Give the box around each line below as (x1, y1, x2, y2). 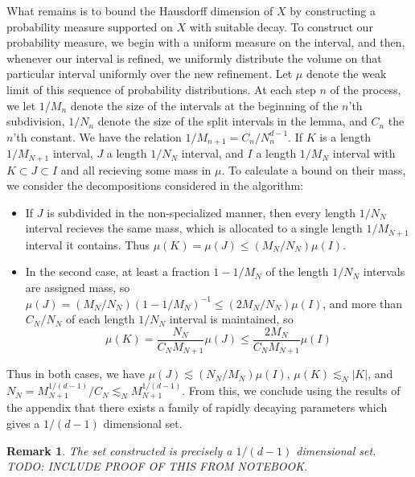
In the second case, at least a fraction (25, 263, 210, 280)
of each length (66, 310, 135, 327)
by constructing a (290, 2, 376, 19)
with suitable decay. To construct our (189, 18, 373, 35)
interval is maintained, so (169, 310, 294, 327)
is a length (319, 128, 372, 145)
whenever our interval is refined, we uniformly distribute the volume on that (6, 49, 382, 66)
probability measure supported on (6, 18, 173, 35)
